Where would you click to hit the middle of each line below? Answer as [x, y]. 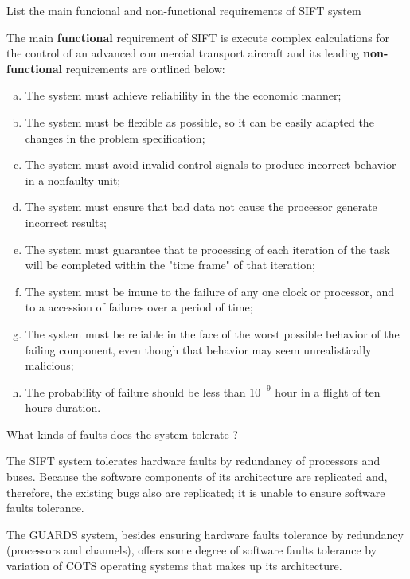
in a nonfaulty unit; [73, 180]
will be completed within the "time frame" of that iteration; [170, 265]
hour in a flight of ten [328, 391]
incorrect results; [66, 222]
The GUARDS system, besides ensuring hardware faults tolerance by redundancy [205, 534]
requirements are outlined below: [145, 68]
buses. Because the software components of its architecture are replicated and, [197, 477]
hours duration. [63, 407]
